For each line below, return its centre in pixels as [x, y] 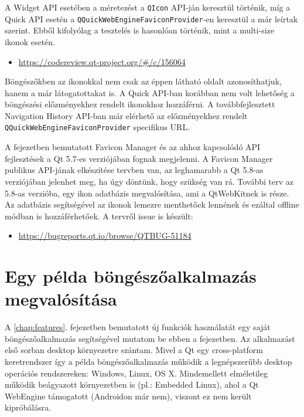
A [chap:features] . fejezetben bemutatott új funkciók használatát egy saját [138, 327]
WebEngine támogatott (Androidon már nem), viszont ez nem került [128, 396]
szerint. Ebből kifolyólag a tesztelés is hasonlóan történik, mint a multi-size [139, 30]
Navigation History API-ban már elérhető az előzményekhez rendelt [126, 115]
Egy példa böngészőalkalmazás [131, 276]
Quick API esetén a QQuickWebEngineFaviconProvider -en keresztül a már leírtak [151, 18]
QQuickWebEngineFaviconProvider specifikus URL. [98, 127]
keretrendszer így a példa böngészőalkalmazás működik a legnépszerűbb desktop [148, 361]
